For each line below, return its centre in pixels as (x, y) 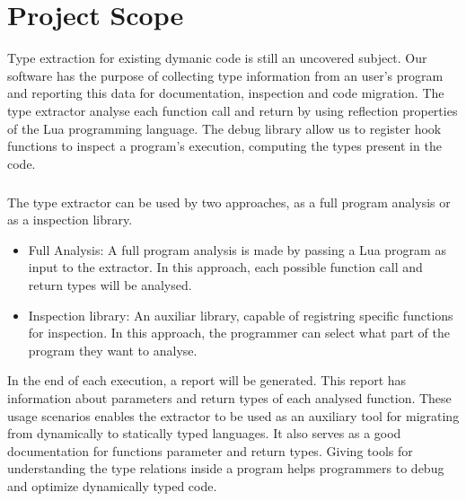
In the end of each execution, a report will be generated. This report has (207, 380)
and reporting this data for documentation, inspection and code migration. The (226, 93)
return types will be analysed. (110, 285)
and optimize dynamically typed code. (112, 485)
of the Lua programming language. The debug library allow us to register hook (224, 128)
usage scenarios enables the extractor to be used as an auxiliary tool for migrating (233, 415)
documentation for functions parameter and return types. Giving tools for (210, 450)
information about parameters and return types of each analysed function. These (229, 398)
